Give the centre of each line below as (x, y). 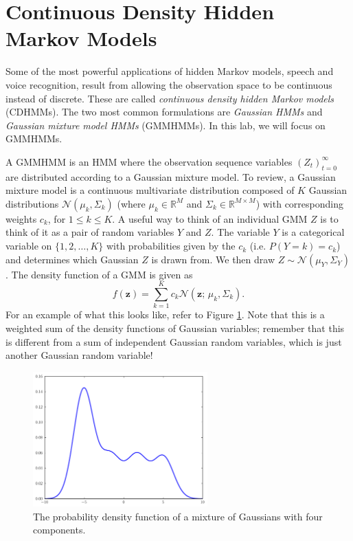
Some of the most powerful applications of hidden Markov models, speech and (170, 71)
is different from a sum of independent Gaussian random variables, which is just (174, 341)
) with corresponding (299, 203)
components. (59, 530)
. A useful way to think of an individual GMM (210, 218)
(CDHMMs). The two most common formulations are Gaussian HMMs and (164, 112)
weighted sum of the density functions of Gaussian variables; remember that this (175, 328)
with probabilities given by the (171, 246)
